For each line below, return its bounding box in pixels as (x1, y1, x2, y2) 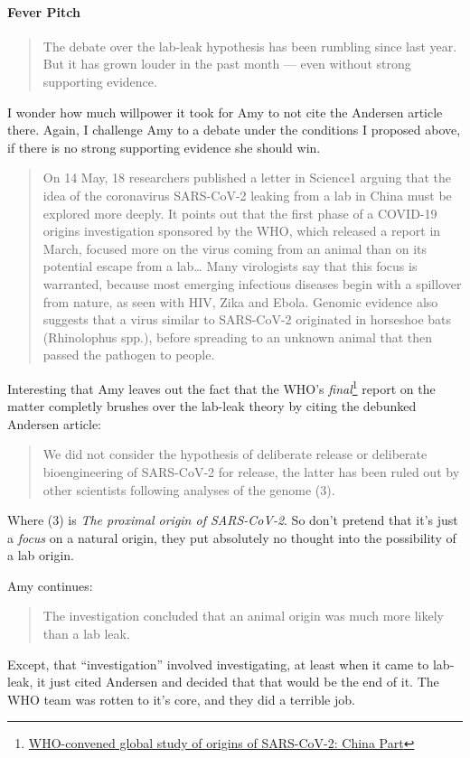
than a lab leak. (42, 624, 130, 643)
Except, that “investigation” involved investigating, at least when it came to (7, 654, 429, 673)
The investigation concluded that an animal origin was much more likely (42, 606, 444, 625)
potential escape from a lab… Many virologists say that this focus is (42, 257, 418, 276)
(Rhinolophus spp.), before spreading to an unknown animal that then (42, 327, 433, 346)
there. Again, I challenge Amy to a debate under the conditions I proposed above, (7, 120, 461, 139)
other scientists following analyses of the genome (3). (42, 480, 335, 499)
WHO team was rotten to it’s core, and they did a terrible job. (7, 689, 355, 708)
